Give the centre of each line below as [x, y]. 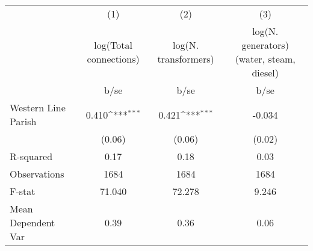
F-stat [23, 191]
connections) [113, 59]
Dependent [33, 222]
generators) [265, 45]
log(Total [113, 45]
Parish [23, 121]
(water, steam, [265, 59]
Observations [37, 174]
